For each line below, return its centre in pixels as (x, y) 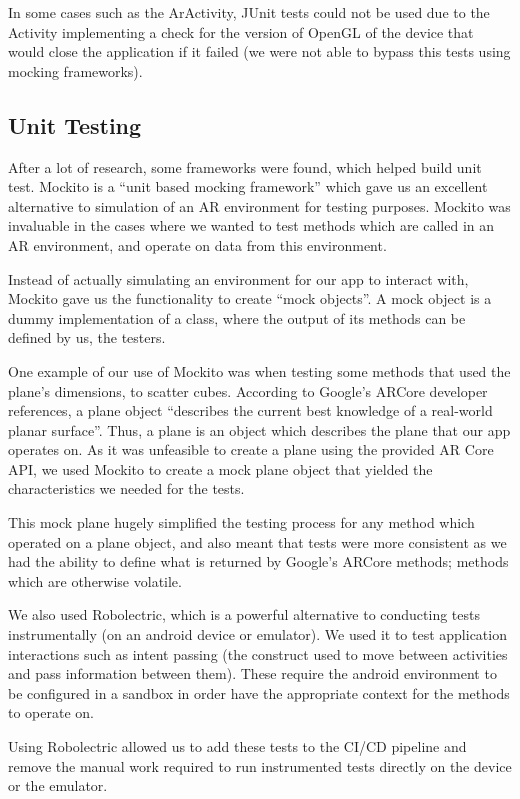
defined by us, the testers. (87, 337)
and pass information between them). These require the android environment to (252, 673)
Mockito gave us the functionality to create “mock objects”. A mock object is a (250, 298)
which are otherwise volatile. (95, 580)
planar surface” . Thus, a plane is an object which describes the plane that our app (259, 429)
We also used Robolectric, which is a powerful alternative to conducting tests (244, 614)
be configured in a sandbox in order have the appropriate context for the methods (259, 692)
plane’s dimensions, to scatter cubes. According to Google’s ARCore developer (248, 390)
